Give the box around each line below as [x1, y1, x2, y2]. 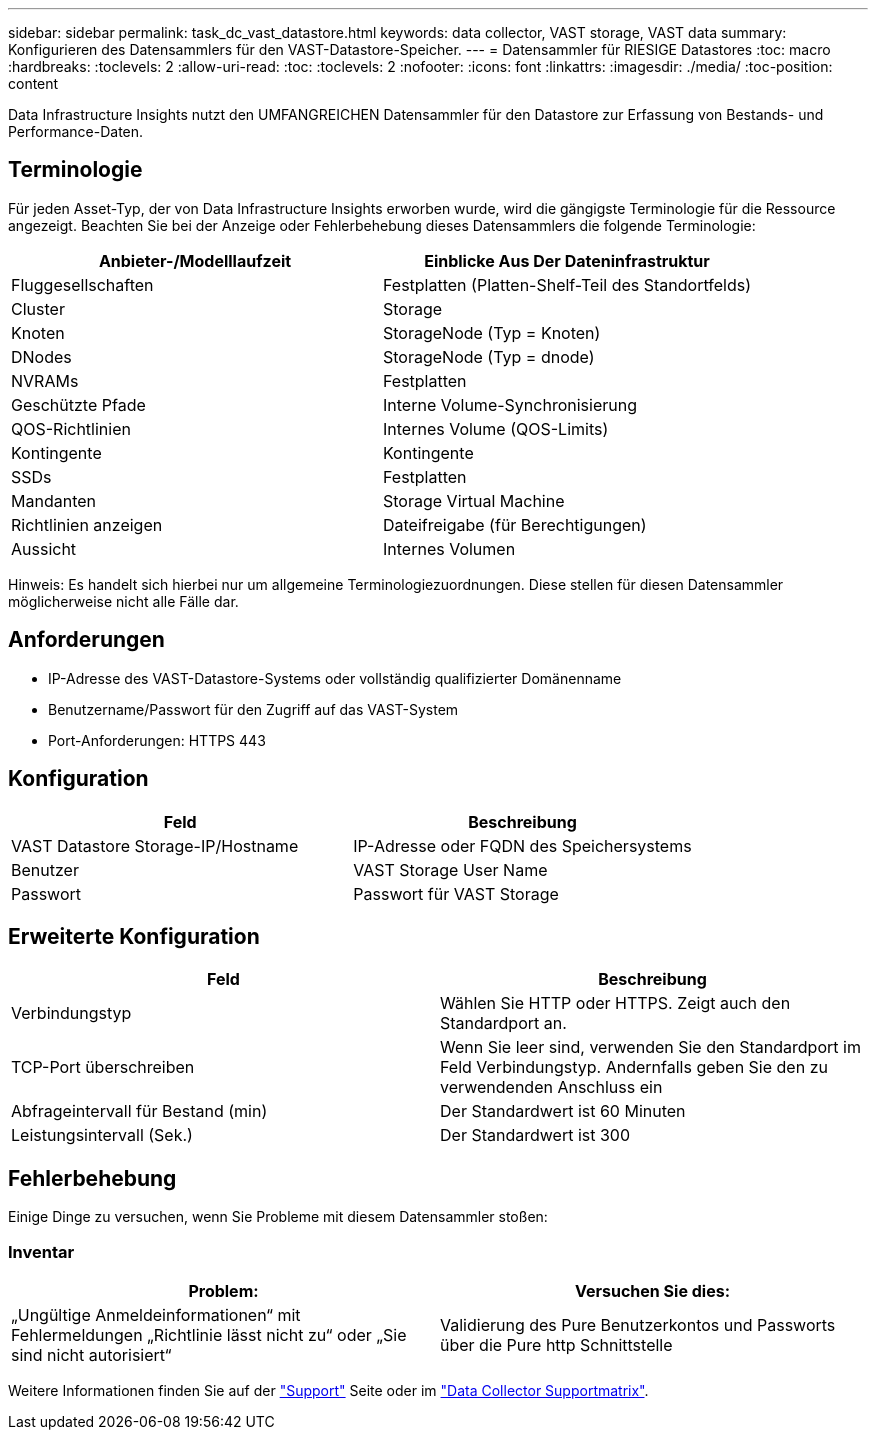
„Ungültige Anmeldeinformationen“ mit [11, 1304, 301, 1325]
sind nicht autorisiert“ [11, 1344, 172, 1365]
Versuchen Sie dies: [575, 1280, 730, 1301]
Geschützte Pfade [11, 394, 146, 415]
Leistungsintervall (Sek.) [11, 1125, 193, 1146]
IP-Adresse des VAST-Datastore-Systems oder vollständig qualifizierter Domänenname [48, 669, 622, 687]
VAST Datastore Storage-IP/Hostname [11, 835, 299, 856]
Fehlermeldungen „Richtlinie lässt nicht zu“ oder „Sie [11, 1324, 407, 1345]
